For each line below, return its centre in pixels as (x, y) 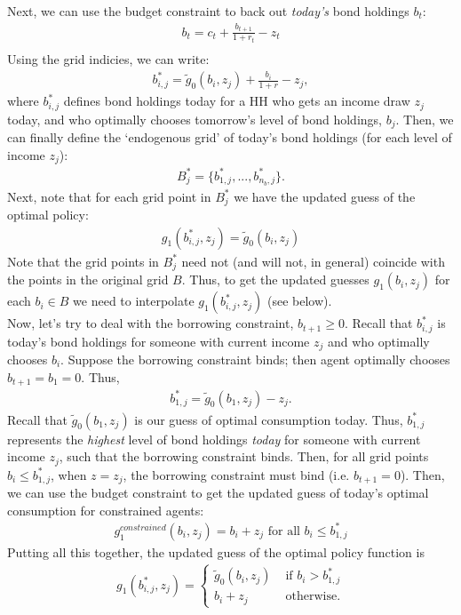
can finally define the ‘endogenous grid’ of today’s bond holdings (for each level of (230, 137)
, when (68, 474)
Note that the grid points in (83, 261)
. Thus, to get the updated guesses (275, 280)
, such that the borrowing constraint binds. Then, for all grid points (244, 456)
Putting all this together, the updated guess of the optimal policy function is (216, 551)
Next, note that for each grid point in (109, 196)
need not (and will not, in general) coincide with (313, 261)
